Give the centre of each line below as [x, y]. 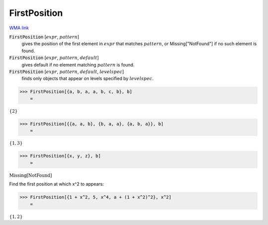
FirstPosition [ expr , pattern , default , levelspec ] [67, 72]
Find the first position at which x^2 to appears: [57, 184]
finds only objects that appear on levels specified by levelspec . [88, 78]
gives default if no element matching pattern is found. [78, 65]
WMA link [19, 28]
